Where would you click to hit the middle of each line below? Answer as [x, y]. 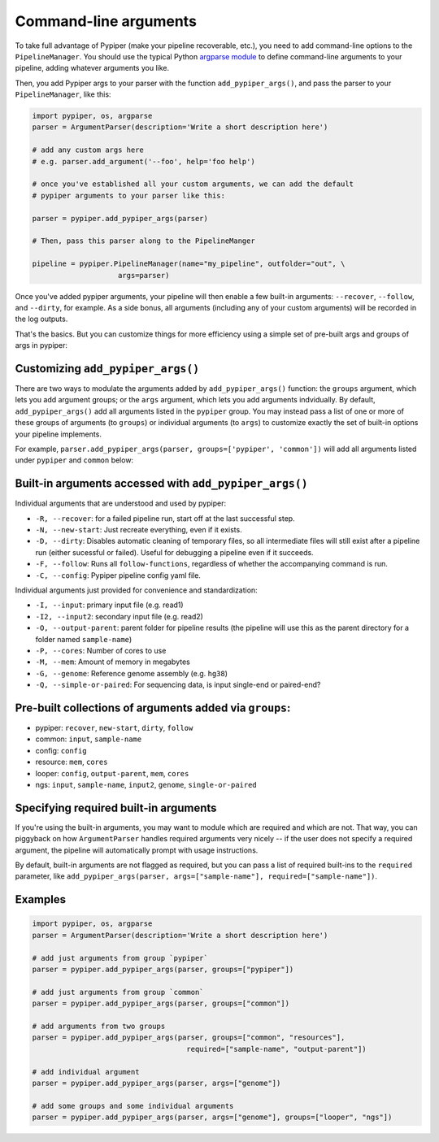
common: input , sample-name [89, 739]
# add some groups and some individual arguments [133, 1106]
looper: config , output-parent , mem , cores [112, 773]
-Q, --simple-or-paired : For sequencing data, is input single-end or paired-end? [178, 685]
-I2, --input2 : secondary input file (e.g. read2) [119, 616]
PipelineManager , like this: [63, 94]
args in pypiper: [41, 345]
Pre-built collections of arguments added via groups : [153, 708]
